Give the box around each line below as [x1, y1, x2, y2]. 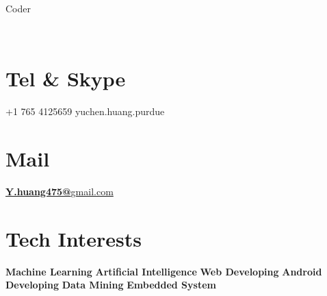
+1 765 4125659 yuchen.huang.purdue [5, 104, 165, 119]
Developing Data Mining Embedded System [5, 277, 216, 292]
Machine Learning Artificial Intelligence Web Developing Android [5, 264, 322, 278]
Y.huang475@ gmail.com [5, 184, 114, 199]
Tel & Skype [5, 64, 126, 92]
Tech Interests [5, 224, 142, 252]
